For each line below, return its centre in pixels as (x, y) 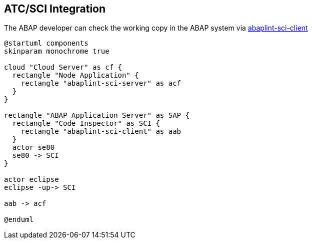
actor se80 (33, 148)
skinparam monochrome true (57, 51)
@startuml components (46, 43)
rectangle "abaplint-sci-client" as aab (101, 132)
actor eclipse (31, 180)
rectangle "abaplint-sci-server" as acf (101, 83)
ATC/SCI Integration (55, 9)
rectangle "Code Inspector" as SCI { (86, 124)
